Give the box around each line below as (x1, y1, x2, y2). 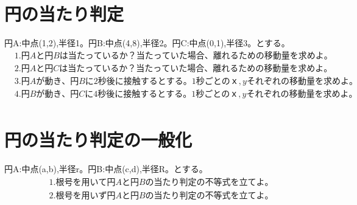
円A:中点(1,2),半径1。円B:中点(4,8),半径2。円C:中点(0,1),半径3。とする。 (4, 36, 290, 49)
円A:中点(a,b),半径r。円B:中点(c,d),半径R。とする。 (4, 162, 208, 175)
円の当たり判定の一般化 (4, 127, 193, 152)
